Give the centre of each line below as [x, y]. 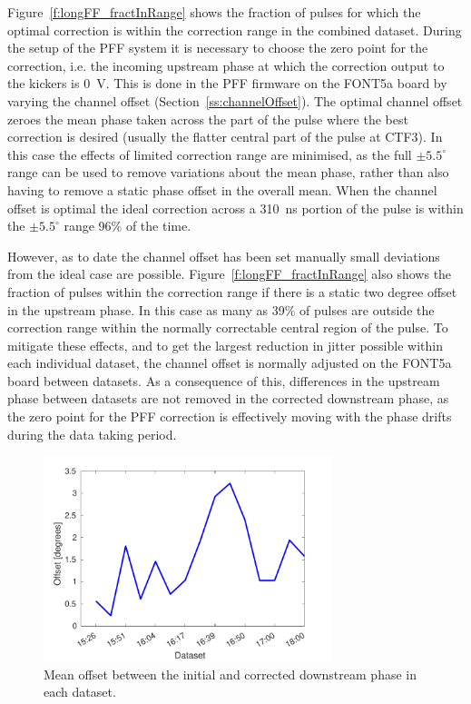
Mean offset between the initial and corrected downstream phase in [230, 674]
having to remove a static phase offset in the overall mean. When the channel [222, 189]
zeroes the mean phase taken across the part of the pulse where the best [208, 119]
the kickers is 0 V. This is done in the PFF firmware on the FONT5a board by [227, 83]
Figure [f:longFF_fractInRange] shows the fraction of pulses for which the [214, 12]
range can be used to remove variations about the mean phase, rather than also [228, 172]
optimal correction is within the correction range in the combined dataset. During [235, 30]
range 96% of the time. [128, 226]
